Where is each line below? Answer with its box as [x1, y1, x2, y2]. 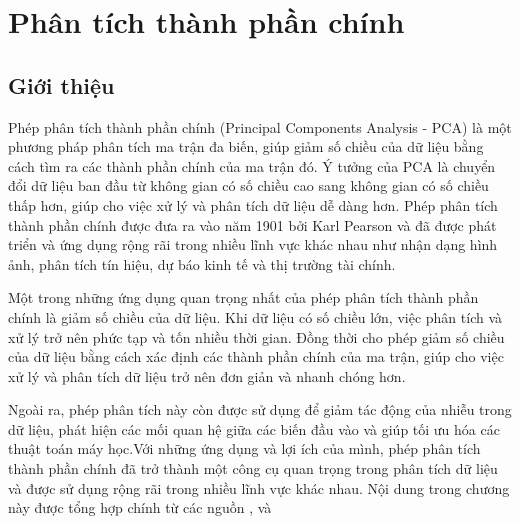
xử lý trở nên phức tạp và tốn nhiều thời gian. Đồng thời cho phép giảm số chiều [8, 326, 505, 347]
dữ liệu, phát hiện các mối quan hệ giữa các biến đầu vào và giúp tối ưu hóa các [8, 418, 500, 439]
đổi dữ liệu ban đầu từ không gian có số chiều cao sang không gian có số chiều [8, 175, 489, 196]
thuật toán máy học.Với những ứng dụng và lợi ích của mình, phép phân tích [8, 438, 481, 459]
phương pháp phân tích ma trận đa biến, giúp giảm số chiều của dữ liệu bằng [8, 136, 484, 157]
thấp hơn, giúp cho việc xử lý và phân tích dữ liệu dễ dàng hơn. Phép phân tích [8, 194, 498, 215]
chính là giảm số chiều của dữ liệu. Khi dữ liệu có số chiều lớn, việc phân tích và [8, 306, 503, 327]
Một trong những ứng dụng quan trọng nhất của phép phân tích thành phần [8, 287, 479, 308]
